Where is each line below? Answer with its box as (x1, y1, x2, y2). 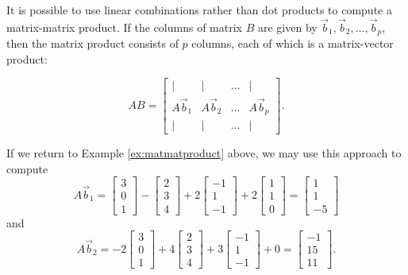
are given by (257, 18, 318, 35)
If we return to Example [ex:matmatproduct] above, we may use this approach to (6, 145, 402, 161)
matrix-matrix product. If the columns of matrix (6, 18, 242, 35)
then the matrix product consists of (6, 35, 179, 52)
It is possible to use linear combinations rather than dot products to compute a (6, 2, 392, 17)
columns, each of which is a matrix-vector (191, 35, 394, 52)
